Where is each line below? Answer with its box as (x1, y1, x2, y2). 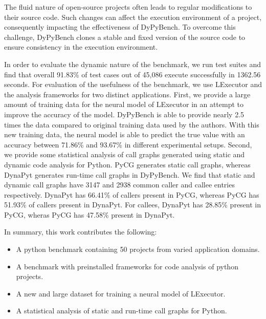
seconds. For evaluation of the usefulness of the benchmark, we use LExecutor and (4, 79, 262, 90)
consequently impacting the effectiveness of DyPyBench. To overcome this (4, 22, 236, 32)
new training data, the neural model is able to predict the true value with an (4, 129, 245, 140)
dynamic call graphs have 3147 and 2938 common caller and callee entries (4, 179, 235, 190)
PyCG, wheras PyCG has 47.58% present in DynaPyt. (4, 209, 175, 220)
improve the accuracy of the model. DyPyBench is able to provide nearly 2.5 (4, 109, 245, 119)
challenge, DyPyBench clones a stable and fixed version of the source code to (4, 31, 246, 42)
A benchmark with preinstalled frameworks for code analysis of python (16, 261, 238, 271)
